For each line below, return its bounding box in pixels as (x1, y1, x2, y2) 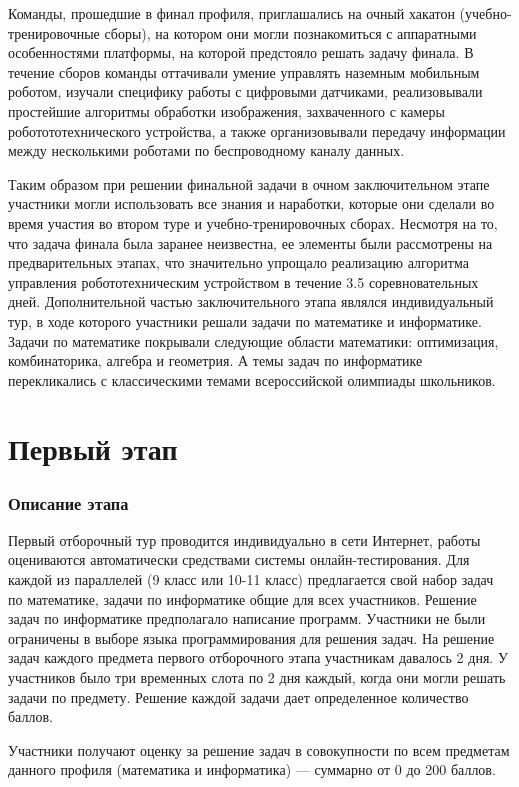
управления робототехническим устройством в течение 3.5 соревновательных (8, 271, 479, 292)
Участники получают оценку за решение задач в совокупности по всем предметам (8, 739, 510, 760)
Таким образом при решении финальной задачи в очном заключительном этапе (8, 173, 490, 194)
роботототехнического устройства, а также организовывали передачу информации (8, 120, 506, 141)
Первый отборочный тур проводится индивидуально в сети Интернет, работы (8, 529, 481, 550)
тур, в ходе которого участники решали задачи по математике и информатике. (8, 310, 482, 331)
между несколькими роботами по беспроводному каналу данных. (8, 140, 405, 161)
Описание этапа (8, 490, 129, 515)
